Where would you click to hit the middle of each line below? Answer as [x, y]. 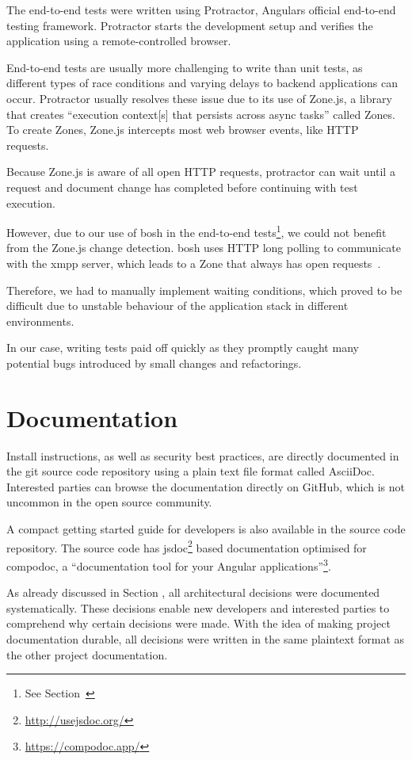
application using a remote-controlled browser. [119, 41]
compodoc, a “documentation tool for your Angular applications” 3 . [169, 564]
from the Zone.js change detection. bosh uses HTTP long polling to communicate [204, 248]
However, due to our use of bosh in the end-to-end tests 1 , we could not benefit [196, 231]
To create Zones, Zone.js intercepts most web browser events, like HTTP [183, 130]
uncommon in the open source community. [109, 502]
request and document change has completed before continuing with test [182, 187]
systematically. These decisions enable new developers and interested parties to [198, 607]
